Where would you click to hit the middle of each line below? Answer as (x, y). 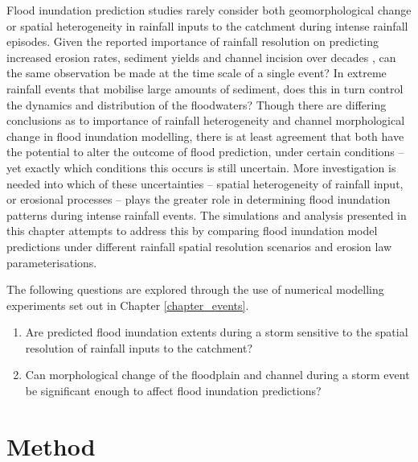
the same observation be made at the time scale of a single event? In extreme (197, 73)
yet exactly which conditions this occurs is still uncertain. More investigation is (201, 167)
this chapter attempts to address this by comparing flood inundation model (192, 231)
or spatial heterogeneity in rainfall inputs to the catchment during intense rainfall (207, 25)
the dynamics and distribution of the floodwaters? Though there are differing (197, 104)
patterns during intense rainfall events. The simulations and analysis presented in (207, 214)
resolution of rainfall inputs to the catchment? (139, 347)
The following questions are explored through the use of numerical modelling (195, 289)
